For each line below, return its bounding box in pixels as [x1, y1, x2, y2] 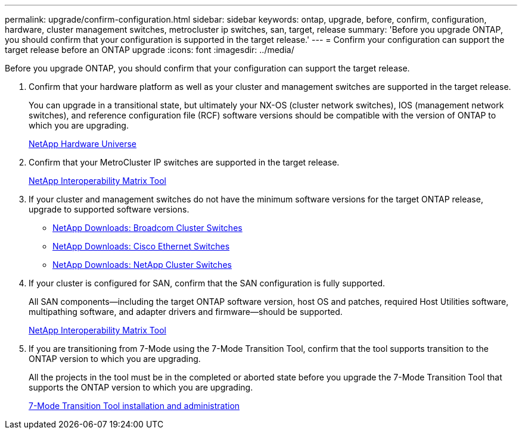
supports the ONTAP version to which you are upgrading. [29, 382, 253, 392]
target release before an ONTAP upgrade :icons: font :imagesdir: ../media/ [5, 45, 294, 55]
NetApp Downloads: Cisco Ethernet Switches [52, 241, 230, 251]
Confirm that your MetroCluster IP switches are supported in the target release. [29, 157, 340, 167]
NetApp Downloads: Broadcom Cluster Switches [52, 223, 243, 233]
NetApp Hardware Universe [29, 139, 137, 149]
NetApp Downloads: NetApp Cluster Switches [52, 260, 232, 270]
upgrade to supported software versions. [29, 204, 189, 214]
